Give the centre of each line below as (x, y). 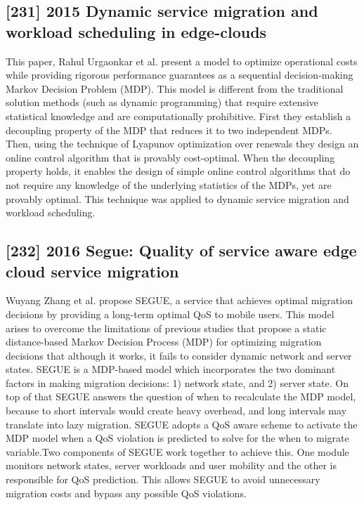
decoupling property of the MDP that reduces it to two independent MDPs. (169, 130)
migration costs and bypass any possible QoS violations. (126, 493)
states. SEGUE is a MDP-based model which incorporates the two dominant (171, 369)
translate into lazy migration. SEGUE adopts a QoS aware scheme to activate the (182, 424)
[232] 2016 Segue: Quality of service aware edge (181, 250)
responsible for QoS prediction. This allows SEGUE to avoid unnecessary (163, 479)
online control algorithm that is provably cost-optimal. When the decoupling (170, 157)
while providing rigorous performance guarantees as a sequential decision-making (180, 75)
